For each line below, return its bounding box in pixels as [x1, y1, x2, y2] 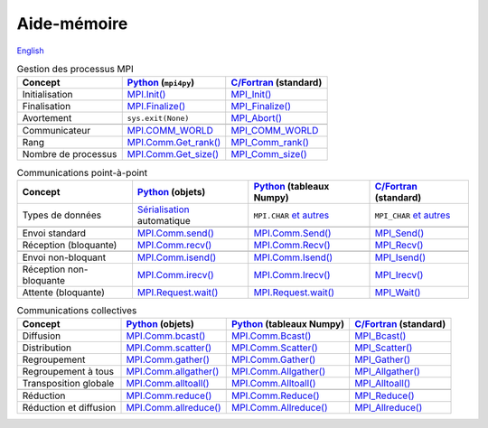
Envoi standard [22, 227, 86, 239]
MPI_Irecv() [374, 268, 424, 281]
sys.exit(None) [127, 113, 190, 123]
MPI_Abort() [230, 112, 282, 125]
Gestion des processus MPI [16, 63, 135, 76]
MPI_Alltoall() [354, 377, 411, 390]
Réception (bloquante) [22, 238, 117, 251]
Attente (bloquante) [22, 285, 106, 298]
